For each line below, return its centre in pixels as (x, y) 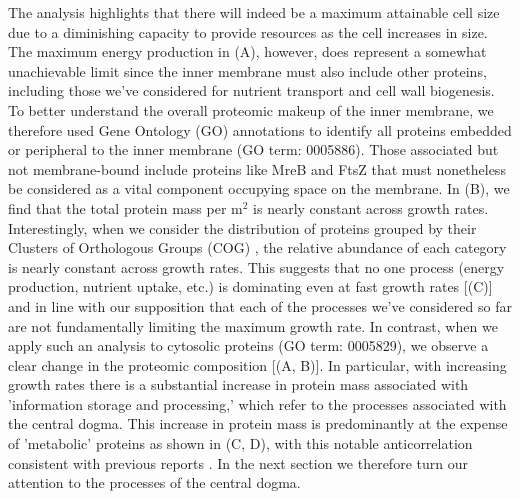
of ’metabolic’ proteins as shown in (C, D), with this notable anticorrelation (240, 443)
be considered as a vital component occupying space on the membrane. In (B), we (259, 188)
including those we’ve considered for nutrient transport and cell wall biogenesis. (251, 90)
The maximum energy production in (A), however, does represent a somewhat (247, 51)
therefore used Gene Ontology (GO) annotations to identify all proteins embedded (260, 129)
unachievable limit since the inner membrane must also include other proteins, (247, 70)
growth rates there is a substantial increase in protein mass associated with (238, 384)
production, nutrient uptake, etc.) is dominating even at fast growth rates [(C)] (250, 286)
